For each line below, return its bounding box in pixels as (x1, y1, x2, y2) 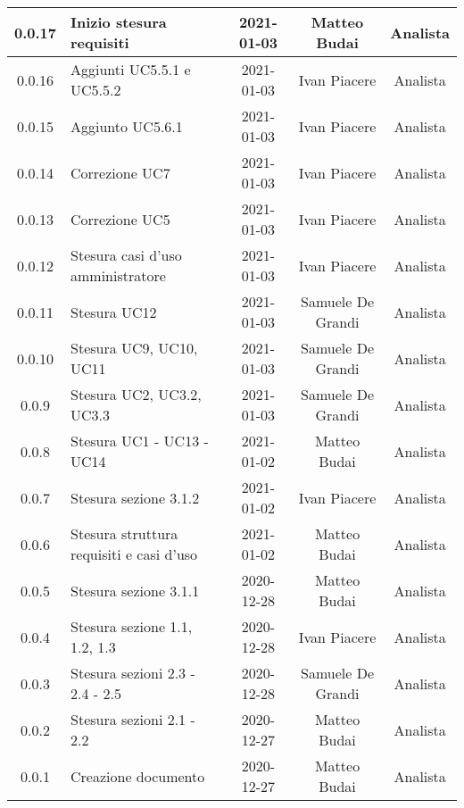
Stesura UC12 (70, 301, 157, 322)
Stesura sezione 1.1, (70, 616, 193, 637)
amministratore (70, 265, 166, 286)
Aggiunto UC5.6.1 (70, 115, 183, 137)
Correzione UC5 (70, 208, 170, 229)
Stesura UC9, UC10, (70, 337, 198, 358)
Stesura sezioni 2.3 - (70, 662, 195, 683)
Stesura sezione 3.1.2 (70, 487, 200, 508)
